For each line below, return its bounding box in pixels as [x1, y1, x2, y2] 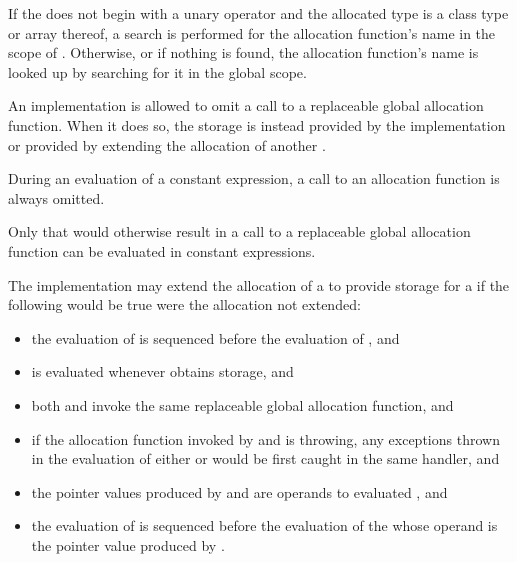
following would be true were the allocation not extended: [8, 294, 361, 315]
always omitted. [8, 187, 105, 208]
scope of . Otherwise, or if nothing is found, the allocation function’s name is [8, 42, 479, 63]
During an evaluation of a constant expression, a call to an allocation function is [8, 168, 500, 189]
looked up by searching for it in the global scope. [8, 61, 307, 82]
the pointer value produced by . [31, 534, 225, 555]
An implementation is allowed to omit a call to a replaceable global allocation [8, 95, 484, 116]
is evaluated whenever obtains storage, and [31, 361, 294, 382]
